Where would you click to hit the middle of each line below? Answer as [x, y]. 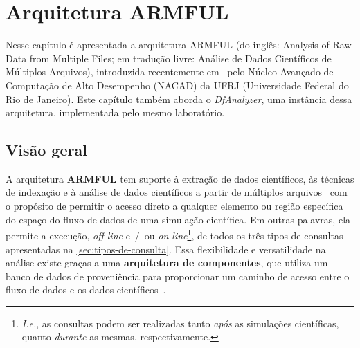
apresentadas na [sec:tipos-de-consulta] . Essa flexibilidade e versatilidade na [166, 249]
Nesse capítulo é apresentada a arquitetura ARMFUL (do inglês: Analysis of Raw [179, 45]
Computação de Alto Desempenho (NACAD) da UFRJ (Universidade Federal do [177, 85]
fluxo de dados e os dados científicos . [86, 290]
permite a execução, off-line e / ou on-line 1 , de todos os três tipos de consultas [174, 234]
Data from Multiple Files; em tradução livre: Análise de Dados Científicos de [169, 58]
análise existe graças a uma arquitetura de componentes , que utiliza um [167, 263]
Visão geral [46, 150]
